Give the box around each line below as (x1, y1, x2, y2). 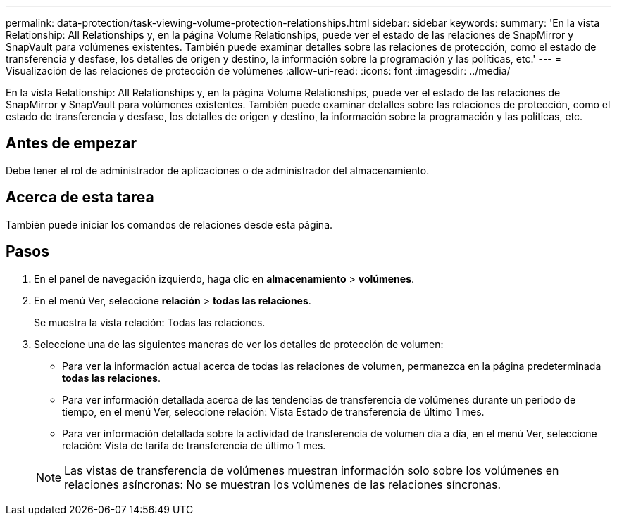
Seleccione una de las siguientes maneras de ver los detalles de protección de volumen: (34, 337, 444, 350)
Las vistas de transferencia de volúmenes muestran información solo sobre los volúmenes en (64, 463, 559, 477)
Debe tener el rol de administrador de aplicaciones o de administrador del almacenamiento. (6, 164, 430, 176)
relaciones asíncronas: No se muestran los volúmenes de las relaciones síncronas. (64, 477, 501, 491)
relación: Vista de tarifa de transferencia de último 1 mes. (62, 439, 326, 451)
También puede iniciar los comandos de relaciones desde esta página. (6, 218, 333, 231)
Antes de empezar (6, 134, 137, 153)
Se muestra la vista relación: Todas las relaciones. (34, 316, 266, 328)
